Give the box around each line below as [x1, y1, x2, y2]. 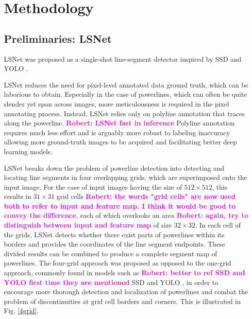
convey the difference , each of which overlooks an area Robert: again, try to [4, 210, 249, 220]
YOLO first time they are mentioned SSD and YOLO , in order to [4, 277, 218, 287]
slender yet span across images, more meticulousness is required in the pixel [4, 98, 229, 108]
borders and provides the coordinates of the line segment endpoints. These [4, 239, 225, 249]
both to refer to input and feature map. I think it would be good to [4, 200, 236, 211]
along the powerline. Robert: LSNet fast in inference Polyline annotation [4, 118, 235, 128]
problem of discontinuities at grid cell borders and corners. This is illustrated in [4, 296, 241, 306]
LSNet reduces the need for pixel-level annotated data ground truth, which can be [4, 79, 249, 89]
